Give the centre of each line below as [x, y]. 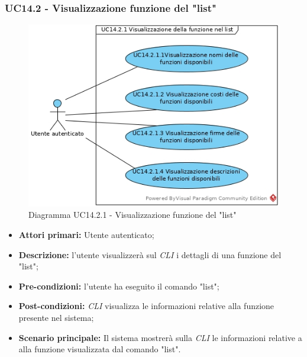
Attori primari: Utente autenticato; [86, 235]
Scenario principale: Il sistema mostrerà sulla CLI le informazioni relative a [160, 337]
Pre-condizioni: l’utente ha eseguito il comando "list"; [119, 286]
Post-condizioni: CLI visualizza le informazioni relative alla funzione [146, 306]
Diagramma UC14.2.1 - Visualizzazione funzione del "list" [133, 215]
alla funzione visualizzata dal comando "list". [100, 349]
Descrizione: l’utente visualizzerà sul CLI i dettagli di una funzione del [150, 254]
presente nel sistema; [56, 318]
